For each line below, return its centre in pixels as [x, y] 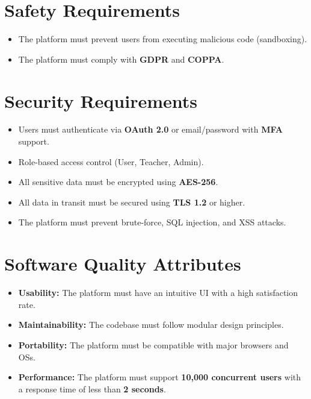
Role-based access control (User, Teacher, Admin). [111, 161]
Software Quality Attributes [123, 264]
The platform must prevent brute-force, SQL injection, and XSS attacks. [152, 222]
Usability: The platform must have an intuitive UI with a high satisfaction [158, 293]
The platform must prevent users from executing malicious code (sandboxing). [163, 39]
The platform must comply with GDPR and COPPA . [121, 59]
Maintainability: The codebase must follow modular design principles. [151, 325]
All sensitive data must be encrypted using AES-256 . [118, 182]
